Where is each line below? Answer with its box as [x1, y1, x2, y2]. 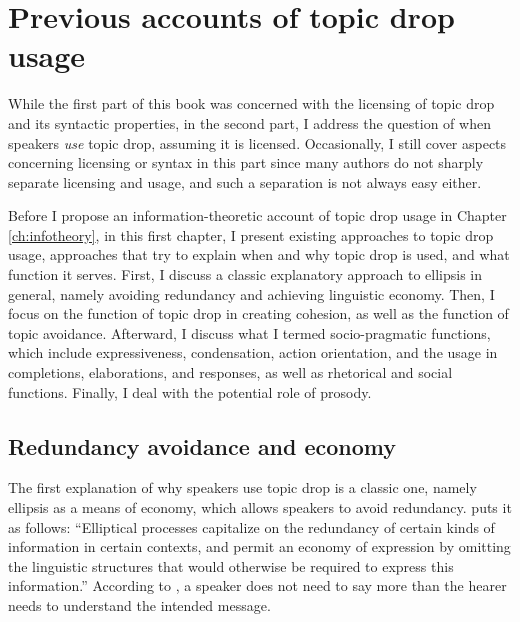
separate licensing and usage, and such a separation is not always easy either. [8, 171, 482, 192]
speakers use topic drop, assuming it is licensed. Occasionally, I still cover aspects [8, 132, 507, 153]
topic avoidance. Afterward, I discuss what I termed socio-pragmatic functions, [8, 322, 491, 343]
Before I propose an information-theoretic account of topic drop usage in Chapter [8, 205, 507, 226]
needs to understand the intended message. [8, 594, 271, 615]
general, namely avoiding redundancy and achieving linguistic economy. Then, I [8, 283, 495, 304]
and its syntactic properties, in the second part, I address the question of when [8, 112, 491, 133]
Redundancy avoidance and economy [8, 430, 397, 461]
